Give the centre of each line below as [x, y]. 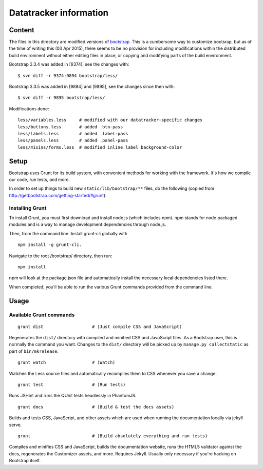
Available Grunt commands [42, 315]
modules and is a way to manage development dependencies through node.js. [88, 224]
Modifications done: [29, 109]
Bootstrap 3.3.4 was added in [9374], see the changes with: [69, 64]
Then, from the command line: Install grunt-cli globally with [68, 233]
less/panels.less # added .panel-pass [73, 141]
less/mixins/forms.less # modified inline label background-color [100, 147]
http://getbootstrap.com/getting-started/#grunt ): [58, 195]
